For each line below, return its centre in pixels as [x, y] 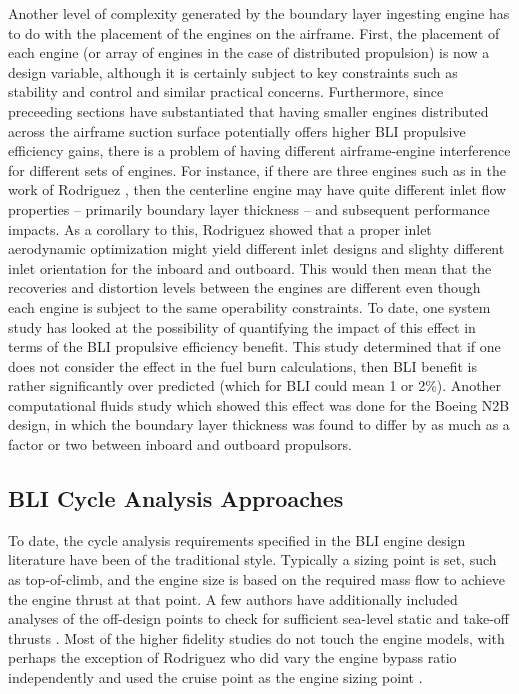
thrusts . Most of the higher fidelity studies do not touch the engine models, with [256, 637]
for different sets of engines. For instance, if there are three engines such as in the [257, 169]
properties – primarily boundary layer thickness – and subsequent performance [249, 208]
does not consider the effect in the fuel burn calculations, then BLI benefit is [242, 365]
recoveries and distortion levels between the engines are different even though [244, 287]
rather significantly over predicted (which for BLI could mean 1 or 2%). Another [255, 385]
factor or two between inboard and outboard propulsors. [180, 444]
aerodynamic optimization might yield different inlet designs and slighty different [256, 248]
